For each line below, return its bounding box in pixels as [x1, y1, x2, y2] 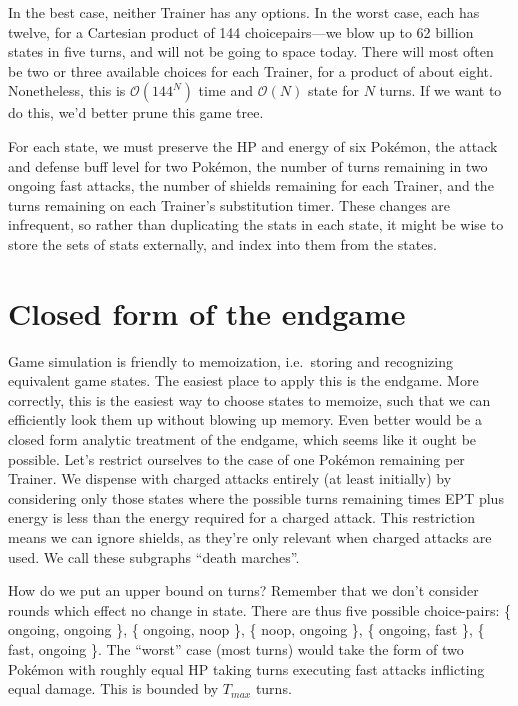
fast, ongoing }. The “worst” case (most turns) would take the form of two [8, 638, 464, 659]
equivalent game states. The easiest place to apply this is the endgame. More [8, 370, 479, 391]
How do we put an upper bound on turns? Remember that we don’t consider [8, 580, 479, 601]
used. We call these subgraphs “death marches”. [8, 546, 300, 567]
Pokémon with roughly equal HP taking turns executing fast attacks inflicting [8, 658, 485, 679]
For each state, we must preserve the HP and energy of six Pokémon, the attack [8, 135, 498, 156]
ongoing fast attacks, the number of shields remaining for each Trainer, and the [8, 175, 494, 196]
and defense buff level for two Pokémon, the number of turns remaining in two [8, 155, 488, 176]
